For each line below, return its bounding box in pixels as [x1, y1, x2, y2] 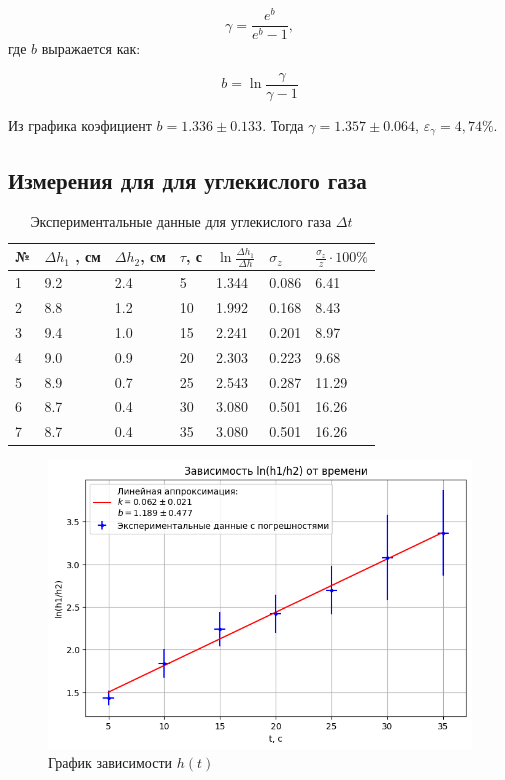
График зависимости [48, 752, 173, 773]
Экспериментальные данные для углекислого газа [30, 211, 332, 232]
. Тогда [262, 114, 304, 135]
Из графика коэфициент [8, 114, 152, 135]
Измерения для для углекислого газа [8, 164, 367, 195]
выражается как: [41, 38, 141, 59]
